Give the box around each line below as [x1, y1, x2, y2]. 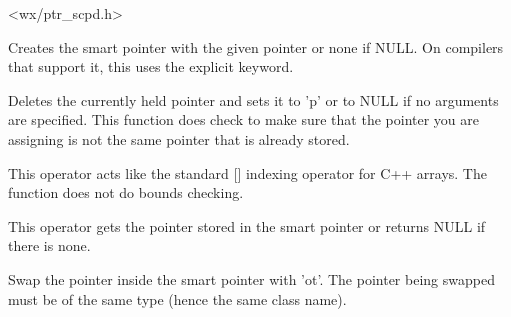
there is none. [8, 235, 91, 256]
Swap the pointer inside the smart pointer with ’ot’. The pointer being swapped [8, 268, 495, 289]
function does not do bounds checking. [8, 182, 244, 203]
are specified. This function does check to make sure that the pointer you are [8, 109, 479, 130]
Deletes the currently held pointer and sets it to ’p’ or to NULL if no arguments [8, 89, 499, 110]
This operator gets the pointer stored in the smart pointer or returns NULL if [8, 215, 486, 236]
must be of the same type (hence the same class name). [8, 288, 347, 309]
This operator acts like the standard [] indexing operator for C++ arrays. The [8, 162, 487, 183]
